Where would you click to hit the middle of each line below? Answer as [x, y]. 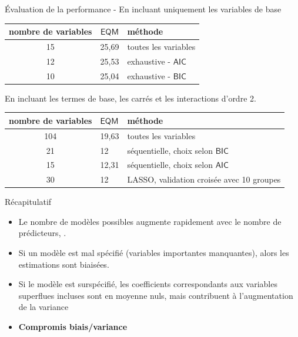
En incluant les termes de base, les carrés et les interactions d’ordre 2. [130, 98]
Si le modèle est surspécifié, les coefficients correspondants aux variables [148, 284]
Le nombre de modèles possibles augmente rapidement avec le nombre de [150, 221]
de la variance [43, 307]
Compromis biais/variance [73, 327]
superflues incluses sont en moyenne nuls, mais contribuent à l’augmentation [156, 295]
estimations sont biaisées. [64, 264]
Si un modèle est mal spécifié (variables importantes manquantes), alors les [154, 253]
